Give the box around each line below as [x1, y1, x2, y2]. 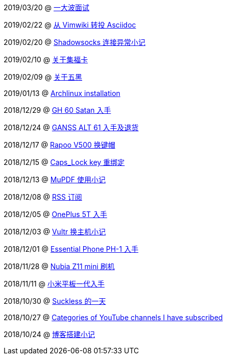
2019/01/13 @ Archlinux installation [4, 89, 120, 98]
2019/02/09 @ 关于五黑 [4, 73, 83, 81]
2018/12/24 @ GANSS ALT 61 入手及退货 [4, 123, 139, 132]
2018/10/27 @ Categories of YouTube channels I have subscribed [4, 313, 223, 322]
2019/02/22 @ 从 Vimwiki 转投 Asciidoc [4, 20, 136, 29]
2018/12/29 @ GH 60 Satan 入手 [4, 106, 111, 114]
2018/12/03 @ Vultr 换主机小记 [4, 227, 106, 236]
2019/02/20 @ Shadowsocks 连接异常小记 [4, 38, 146, 46]
